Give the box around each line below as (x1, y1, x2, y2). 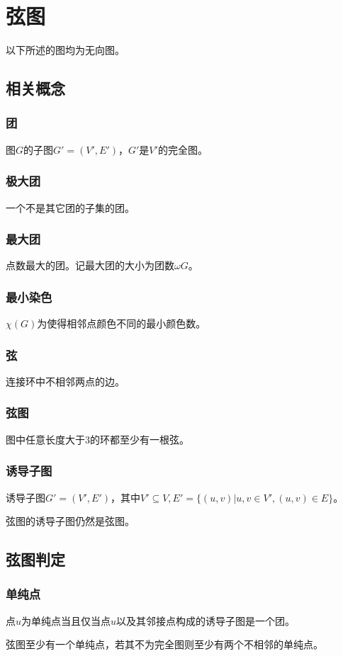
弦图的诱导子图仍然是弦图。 (6, 514, 135, 528)
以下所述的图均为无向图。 (6, 43, 125, 57)
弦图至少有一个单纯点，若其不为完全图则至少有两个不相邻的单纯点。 (6, 637, 323, 652)
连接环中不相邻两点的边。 (6, 373, 125, 388)
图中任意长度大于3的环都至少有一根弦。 (6, 431, 189, 446)
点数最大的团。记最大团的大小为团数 (6, 258, 174, 273)
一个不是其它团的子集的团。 (6, 200, 135, 215)
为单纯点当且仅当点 (21, 613, 111, 628)
